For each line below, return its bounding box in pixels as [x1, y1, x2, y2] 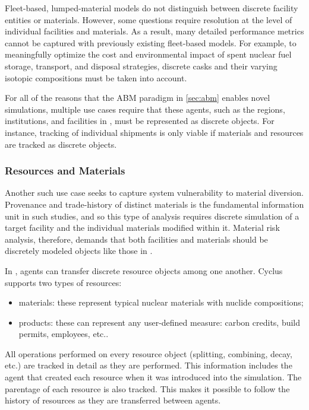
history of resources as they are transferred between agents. [5, 394, 221, 406]
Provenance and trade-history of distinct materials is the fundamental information [5, 198, 304, 210]
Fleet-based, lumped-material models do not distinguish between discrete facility [5, 2, 298, 14]
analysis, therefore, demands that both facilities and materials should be [5, 233, 268, 245]
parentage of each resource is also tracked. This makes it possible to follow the [5, 382, 290, 395]
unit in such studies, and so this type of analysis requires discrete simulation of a [5, 209, 299, 222]
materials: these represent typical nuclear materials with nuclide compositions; [18, 296, 304, 309]
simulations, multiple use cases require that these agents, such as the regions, [5, 103, 285, 115]
